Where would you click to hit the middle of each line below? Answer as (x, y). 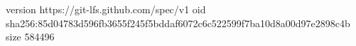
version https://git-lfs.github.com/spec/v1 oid (106, 9)
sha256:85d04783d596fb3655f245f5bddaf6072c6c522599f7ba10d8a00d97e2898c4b (178, 23)
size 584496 (30, 37)
